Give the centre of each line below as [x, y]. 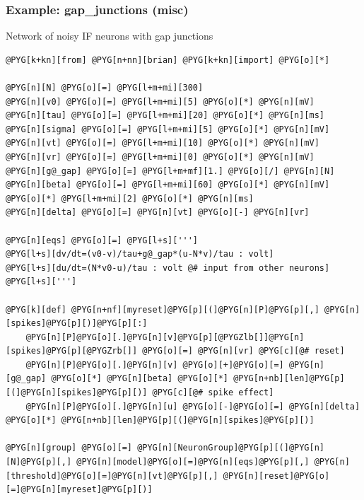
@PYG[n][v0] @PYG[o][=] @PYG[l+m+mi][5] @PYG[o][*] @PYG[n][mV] [160, 101]
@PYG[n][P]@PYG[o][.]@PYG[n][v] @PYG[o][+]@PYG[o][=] [155, 365]
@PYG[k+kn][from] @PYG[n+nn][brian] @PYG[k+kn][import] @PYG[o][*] [168, 60]
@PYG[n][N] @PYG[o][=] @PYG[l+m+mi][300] [105, 88]
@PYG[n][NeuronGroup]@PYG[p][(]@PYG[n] [231, 448]
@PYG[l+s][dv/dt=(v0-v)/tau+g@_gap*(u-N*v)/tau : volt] [140, 254]
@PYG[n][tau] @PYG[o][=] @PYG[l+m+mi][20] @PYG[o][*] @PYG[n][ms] [165, 116]
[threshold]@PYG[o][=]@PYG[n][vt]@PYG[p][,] [112, 476]
